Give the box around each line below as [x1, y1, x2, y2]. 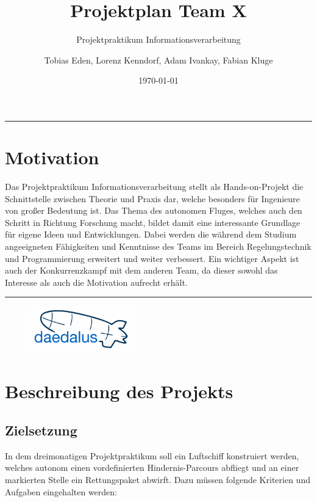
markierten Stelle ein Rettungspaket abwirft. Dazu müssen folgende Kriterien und [5, 473, 310, 486]
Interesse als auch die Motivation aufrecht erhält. [5, 275, 188, 288]
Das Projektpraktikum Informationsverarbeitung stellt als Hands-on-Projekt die [5, 180, 304, 193]
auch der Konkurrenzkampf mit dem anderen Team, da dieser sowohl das [5, 264, 278, 277]
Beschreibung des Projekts [5, 379, 233, 404]
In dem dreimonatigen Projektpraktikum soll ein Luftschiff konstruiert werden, [5, 449, 299, 462]
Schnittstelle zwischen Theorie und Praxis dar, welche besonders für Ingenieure [5, 192, 300, 205]
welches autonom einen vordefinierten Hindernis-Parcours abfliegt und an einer [5, 461, 299, 474]
